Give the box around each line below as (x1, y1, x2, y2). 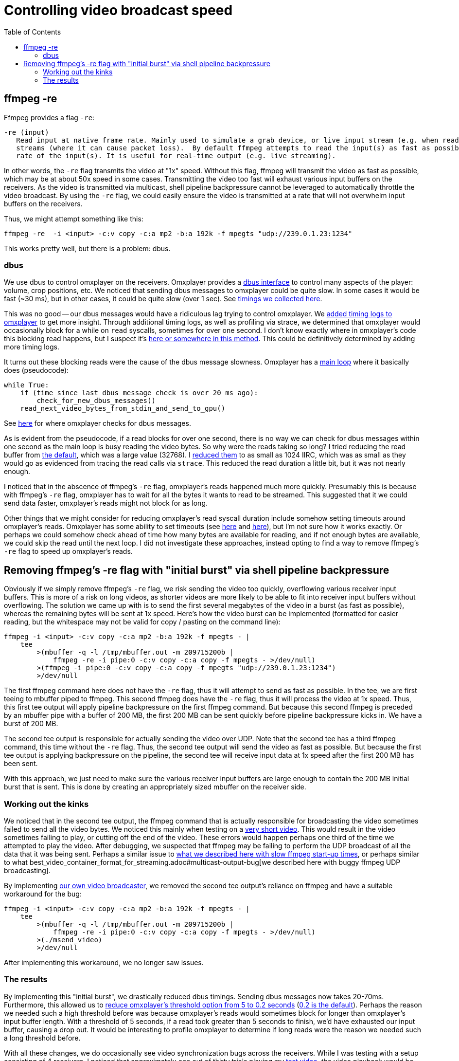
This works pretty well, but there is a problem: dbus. (4, 244, 171, 253)
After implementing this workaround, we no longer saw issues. (4, 958, 204, 967)
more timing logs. (4, 343, 60, 351)
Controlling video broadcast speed (4, 2, 233, 18)
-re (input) (4, 128, 49, 136)
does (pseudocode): (4, 366, 69, 375)
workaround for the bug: (4, 889, 82, 898)
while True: (4, 381, 49, 389)
